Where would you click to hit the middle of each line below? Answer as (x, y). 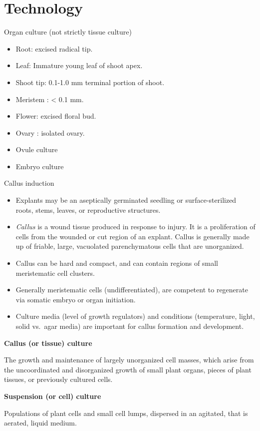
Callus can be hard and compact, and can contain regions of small (117, 263)
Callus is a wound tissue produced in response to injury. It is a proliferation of (135, 227)
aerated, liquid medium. (40, 423)
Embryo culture (40, 166)
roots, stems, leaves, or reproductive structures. (88, 209)
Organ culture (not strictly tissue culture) (68, 32)
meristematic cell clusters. (55, 273)
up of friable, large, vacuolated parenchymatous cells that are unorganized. (130, 246)
